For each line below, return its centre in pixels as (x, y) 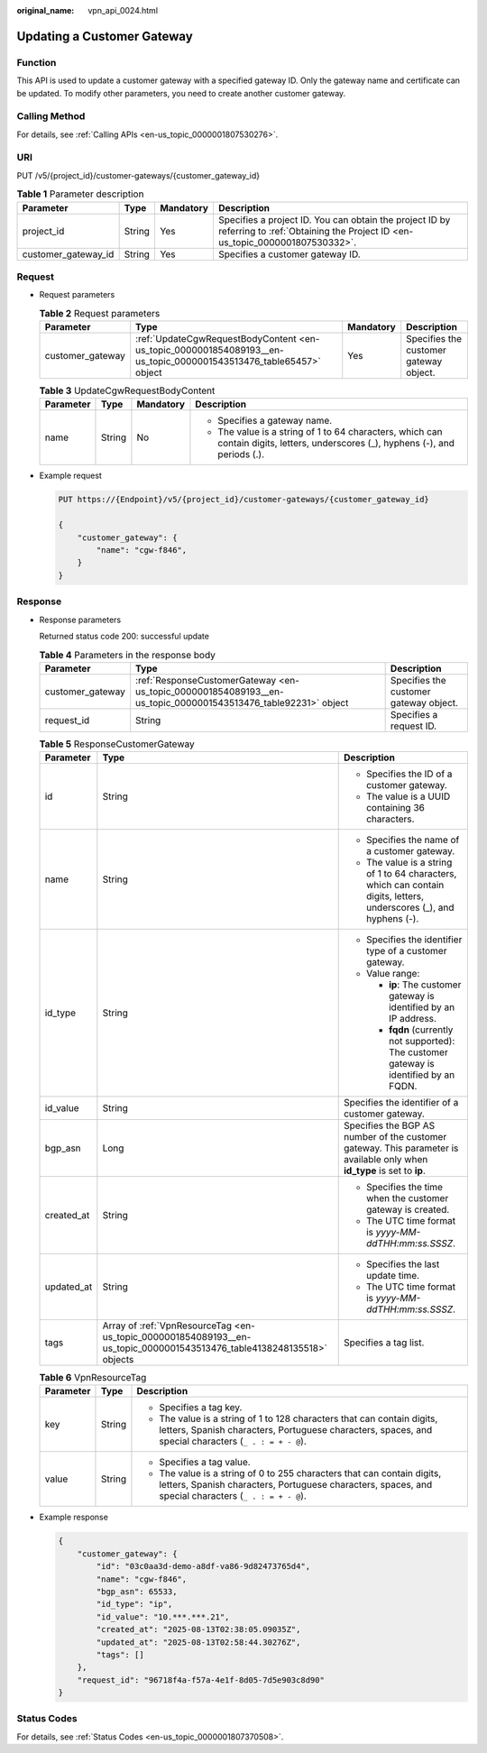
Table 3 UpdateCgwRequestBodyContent (127, 390)
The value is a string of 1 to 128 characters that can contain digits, (299, 1418)
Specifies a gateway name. (275, 421)
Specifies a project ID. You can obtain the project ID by (334, 219)
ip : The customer (425, 985)
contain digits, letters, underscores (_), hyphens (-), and (336, 444)
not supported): (422, 1042)
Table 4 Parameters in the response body (128, 655)
